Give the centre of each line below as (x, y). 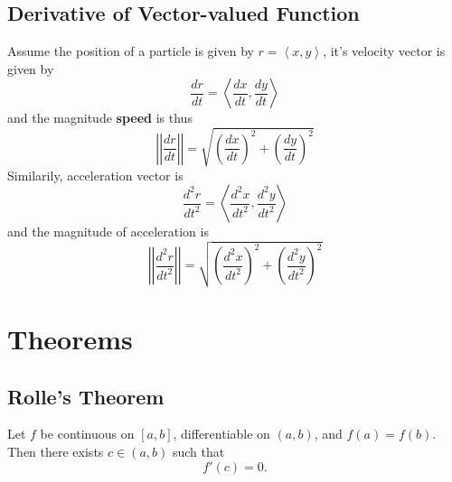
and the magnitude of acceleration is (108, 232)
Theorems (70, 339)
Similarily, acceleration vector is (95, 175)
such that (198, 452)
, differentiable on (221, 434)
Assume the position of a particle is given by (131, 51)
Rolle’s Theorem (86, 396)
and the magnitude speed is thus (100, 118)
